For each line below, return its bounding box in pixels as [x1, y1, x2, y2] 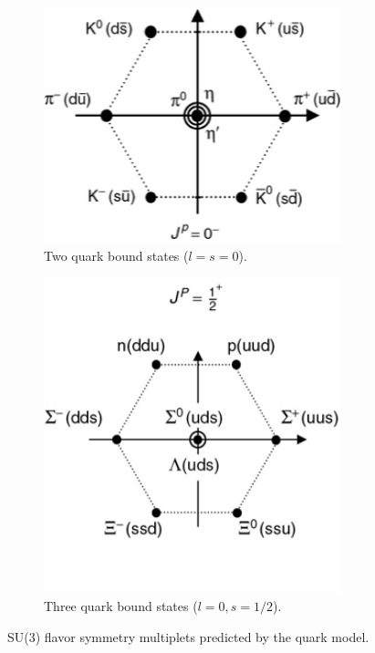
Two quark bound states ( [44, 245, 189, 264]
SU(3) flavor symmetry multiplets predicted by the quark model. [7, 627, 370, 646]
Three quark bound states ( [44, 596, 198, 616]
